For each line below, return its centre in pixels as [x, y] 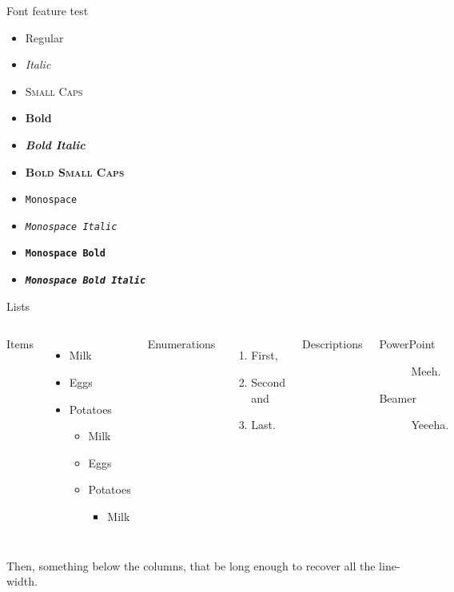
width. [22, 581]
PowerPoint [407, 344]
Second [268, 381]
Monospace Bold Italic [86, 281]
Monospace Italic [71, 226]
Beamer [398, 397]
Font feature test [48, 10]
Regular [44, 37]
